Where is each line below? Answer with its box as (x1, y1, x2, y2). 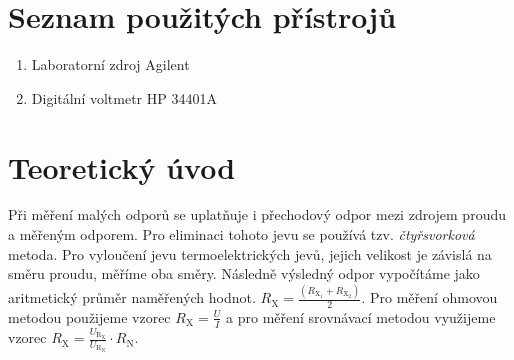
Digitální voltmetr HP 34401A (31, 87, 217, 108)
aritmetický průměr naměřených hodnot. (8, 287, 256, 308)
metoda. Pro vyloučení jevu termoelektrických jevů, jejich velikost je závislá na (8, 243, 492, 264)
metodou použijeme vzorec (8, 306, 171, 327)
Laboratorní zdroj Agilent (31, 54, 190, 75)
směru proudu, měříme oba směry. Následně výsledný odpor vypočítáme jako (8, 263, 480, 284)
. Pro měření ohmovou (361, 287, 498, 308)
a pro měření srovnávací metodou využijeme (226, 306, 496, 327)
